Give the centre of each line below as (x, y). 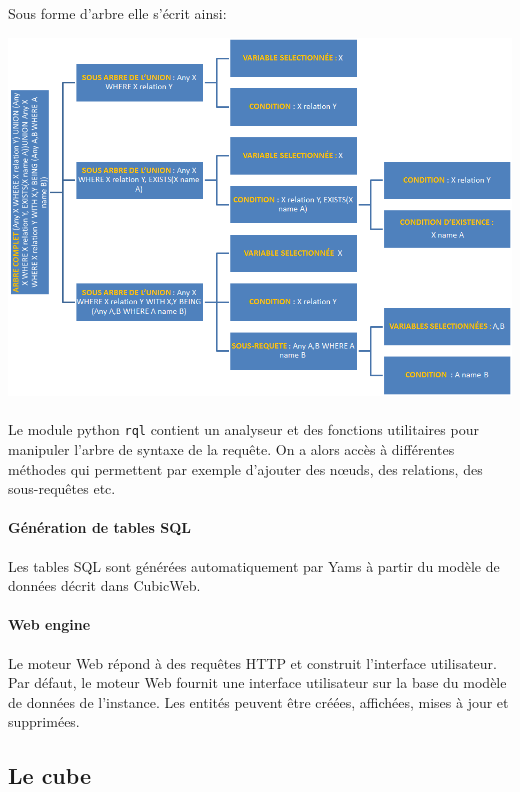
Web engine (49, 624)
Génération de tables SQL (99, 527)
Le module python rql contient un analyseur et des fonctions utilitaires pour (243, 429)
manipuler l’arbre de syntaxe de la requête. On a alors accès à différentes (231, 449)
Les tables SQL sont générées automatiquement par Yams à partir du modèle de (254, 565)
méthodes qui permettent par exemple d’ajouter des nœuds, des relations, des (245, 468)
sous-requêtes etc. (62, 488)
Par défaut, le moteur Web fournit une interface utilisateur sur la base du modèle (257, 682)
